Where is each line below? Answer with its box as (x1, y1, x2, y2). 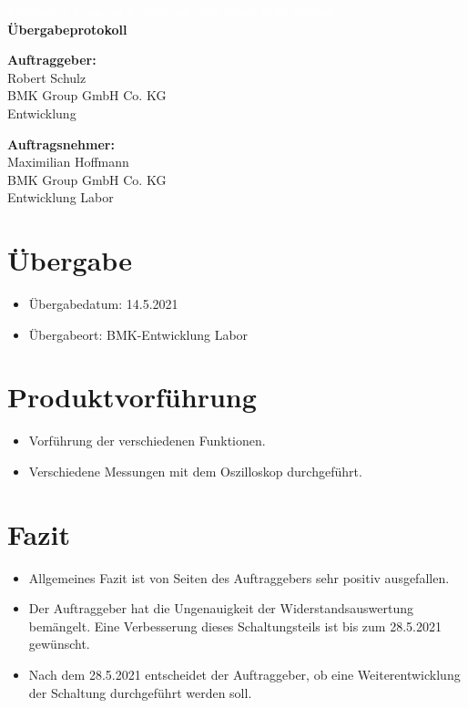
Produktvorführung (7, 378, 257, 416)
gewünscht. (28, 634, 90, 653)
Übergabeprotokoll (7, 19, 127, 38)
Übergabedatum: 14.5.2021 (28, 294, 178, 313)
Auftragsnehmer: (7, 134, 115, 153)
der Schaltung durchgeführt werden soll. (28, 682, 252, 702)
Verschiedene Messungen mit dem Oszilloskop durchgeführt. (28, 461, 362, 480)
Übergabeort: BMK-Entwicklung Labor (28, 324, 249, 344)
